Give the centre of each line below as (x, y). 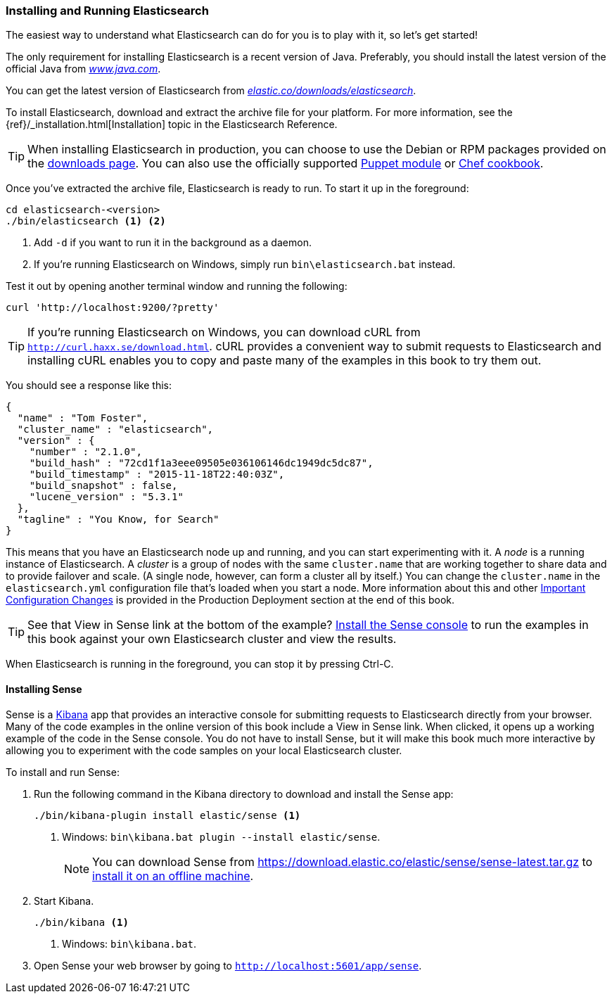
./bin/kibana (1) (81, 922)
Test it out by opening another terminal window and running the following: (177, 286)
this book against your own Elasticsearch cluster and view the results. (212, 639)
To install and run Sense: (63, 772)
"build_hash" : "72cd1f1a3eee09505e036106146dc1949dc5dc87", (201, 463)
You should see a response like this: (89, 386)
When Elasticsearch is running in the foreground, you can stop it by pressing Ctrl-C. (200, 664)
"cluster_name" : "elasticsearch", (115, 429)
